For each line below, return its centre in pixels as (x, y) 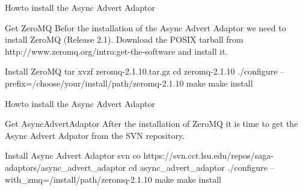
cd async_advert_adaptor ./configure (198, 167)
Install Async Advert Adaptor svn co (73, 155)
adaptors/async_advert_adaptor (66, 167)
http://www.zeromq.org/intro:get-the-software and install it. (116, 51)
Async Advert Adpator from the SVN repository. (95, 135)
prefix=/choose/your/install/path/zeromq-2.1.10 (94, 83)
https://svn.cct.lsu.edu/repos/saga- (208, 155)
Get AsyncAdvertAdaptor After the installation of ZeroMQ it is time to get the (151, 124)
